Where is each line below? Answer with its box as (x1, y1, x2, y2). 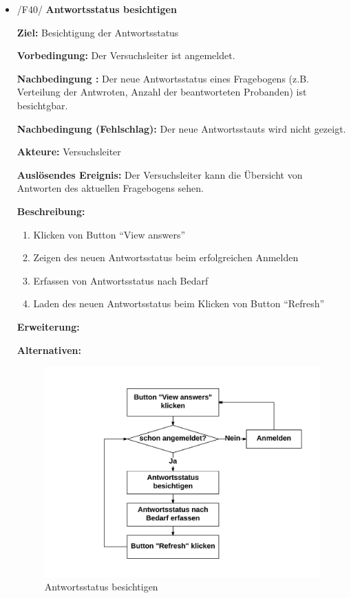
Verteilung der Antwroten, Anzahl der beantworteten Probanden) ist (17, 85, 307, 99)
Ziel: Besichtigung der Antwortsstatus (17, 25, 179, 39)
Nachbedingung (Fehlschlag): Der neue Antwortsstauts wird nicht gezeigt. (17, 121, 346, 135)
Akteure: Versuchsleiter (17, 144, 121, 159)
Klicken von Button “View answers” (33, 227, 186, 241)
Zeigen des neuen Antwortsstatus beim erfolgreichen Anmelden (33, 250, 299, 265)
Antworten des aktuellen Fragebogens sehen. (17, 181, 204, 195)
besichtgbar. (17, 98, 68, 112)
